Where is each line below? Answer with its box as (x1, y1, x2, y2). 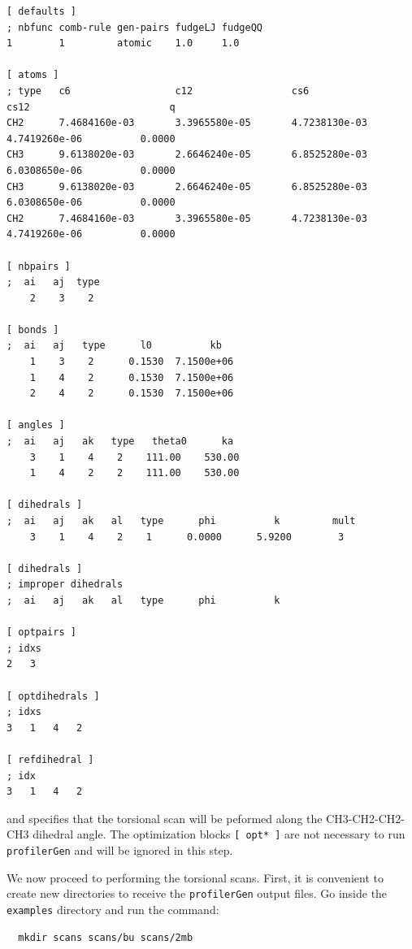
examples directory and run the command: (7, 900, 219, 917)
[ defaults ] (7, 6, 76, 17)
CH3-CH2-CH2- (326, 809, 405, 826)
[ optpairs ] (7, 626, 76, 639)
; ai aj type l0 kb (7, 340, 222, 352)
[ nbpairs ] (7, 260, 71, 272)
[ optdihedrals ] (7, 690, 100, 702)
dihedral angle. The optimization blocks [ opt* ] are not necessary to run (33, 825, 405, 843)
